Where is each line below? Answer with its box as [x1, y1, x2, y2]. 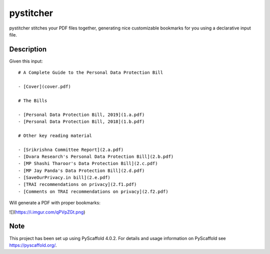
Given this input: [9, 58, 43, 64]
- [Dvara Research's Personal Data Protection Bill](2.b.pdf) [18, 153, 174, 159]
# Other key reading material [18, 132, 92, 138]
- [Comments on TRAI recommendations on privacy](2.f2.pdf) [18, 188, 168, 194]
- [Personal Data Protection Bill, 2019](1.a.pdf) [18, 111, 145, 117]
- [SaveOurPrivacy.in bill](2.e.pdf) [18, 175, 111, 180]
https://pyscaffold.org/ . [9, 242, 57, 248]
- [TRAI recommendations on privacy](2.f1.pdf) [18, 181, 137, 187]
